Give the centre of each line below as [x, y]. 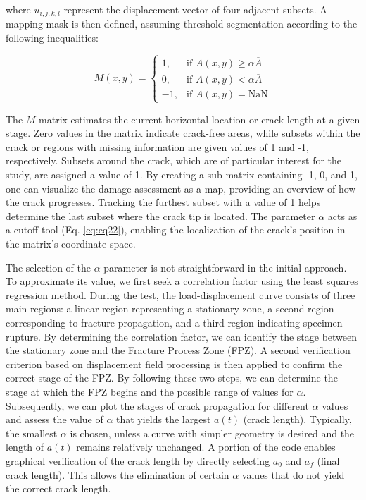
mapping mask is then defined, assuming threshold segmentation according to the [182, 24]
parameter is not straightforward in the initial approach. [225, 267]
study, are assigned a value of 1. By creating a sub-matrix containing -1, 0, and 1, [182, 175]
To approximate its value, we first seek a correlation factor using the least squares [182, 281]
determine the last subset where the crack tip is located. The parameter [160, 215]
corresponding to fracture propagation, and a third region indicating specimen [174, 322]
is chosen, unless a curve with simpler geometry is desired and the [212, 433]
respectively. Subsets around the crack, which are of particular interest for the [174, 160]
